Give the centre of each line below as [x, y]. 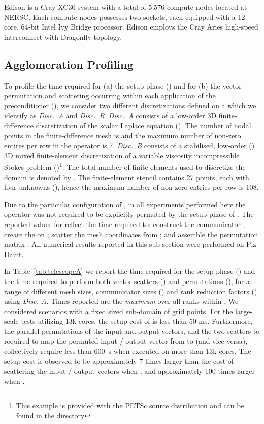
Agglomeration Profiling [69, 64]
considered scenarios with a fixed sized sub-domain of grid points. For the [119, 311]
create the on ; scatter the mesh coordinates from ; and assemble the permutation [131, 234]
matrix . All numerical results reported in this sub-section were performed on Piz [130, 244]
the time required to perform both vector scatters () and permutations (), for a [127, 281]
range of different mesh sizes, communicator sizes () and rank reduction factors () [131, 291]
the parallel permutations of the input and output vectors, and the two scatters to [132, 331]
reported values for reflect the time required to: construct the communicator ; [125, 224]
